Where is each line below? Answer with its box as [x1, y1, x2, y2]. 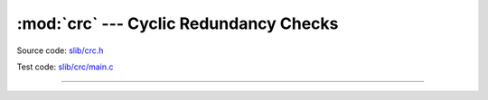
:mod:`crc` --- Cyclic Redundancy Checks [16, 14, 339, 33]
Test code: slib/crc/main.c [16, 61, 114, 72]
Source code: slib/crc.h [16, 45, 104, 56]
